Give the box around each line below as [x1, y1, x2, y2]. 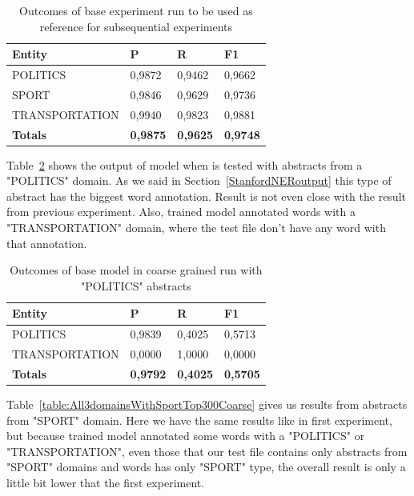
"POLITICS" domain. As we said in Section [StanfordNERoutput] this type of [6, 172, 392, 189]
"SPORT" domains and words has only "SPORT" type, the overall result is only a [6, 458, 406, 475]
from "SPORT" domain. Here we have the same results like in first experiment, [6, 411, 392, 428]
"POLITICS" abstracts [80, 277, 191, 294]
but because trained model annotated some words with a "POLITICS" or [6, 427, 365, 444]
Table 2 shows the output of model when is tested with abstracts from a [6, 156, 363, 173]
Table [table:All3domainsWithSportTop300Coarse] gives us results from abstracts [6, 396, 408, 413]
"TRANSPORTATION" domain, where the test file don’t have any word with [6, 219, 386, 236]
